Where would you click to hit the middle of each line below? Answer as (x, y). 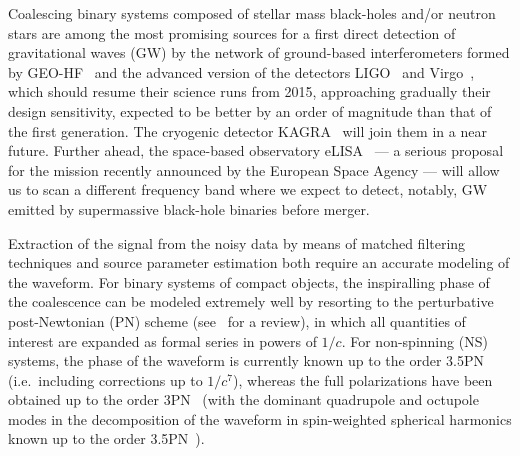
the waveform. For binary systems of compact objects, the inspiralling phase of (249, 281)
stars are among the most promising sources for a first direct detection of (232, 32)
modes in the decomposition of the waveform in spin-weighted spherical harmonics (260, 418)
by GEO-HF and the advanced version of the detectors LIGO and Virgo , (241, 71)
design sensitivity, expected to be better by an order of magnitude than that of (250, 110)
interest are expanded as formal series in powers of (162, 340)
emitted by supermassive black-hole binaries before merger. (189, 208)
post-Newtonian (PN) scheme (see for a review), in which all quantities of (237, 320)
